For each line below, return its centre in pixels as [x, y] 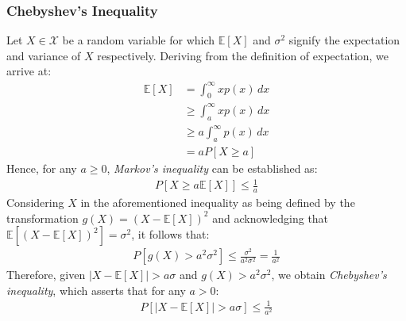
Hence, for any [42, 168]
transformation [43, 218]
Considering [35, 202]
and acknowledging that [271, 218]
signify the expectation [344, 40]
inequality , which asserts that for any [96, 290]
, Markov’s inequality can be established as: [212, 168]
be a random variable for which [139, 40]
